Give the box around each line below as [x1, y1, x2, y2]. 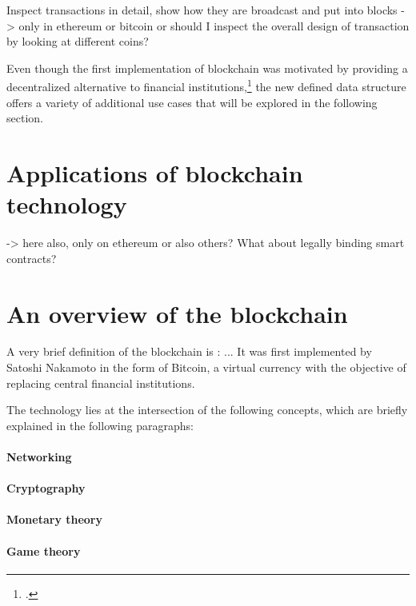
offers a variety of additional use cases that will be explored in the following [6, 94, 378, 110]
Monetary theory [6, 511, 103, 528]
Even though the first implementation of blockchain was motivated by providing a [6, 59, 408, 76]
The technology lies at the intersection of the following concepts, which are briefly [6, 401, 408, 418]
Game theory [6, 542, 81, 559]
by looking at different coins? [6, 33, 149, 50]
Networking [6, 449, 72, 464]
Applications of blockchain [6, 157, 303, 189]
